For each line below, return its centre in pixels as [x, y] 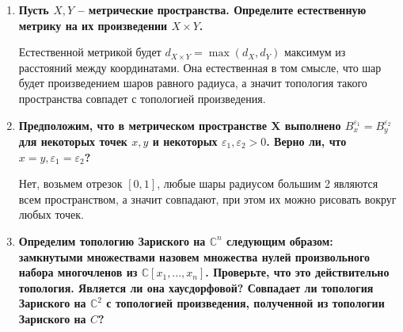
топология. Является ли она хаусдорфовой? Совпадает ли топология [196, 287]
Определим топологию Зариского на [112, 240]
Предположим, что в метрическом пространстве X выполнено [180, 125]
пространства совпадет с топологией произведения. [142, 98]
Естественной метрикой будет [90, 52]
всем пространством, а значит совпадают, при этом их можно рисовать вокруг [207, 198]
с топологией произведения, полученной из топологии [245, 303]
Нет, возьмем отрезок [70, 183]
